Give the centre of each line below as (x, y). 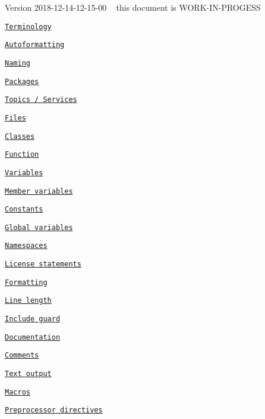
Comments (22, 356)
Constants (24, 209)
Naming (18, 63)
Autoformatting (35, 45)
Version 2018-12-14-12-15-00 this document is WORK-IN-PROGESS (133, 7)
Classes (20, 136)
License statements (43, 264)
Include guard (33, 319)
